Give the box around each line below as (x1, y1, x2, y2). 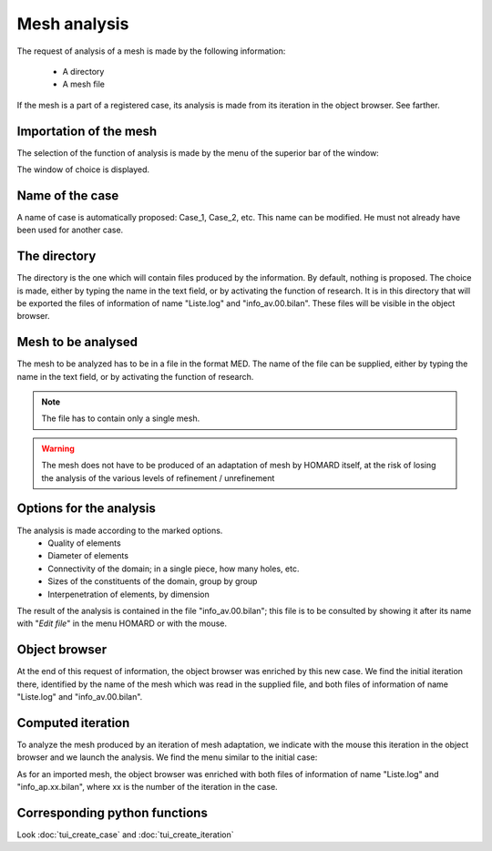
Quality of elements (47, 538, 122, 549)
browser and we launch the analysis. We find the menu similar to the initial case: (16, 752, 318, 763)
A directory (62, 66, 105, 77)
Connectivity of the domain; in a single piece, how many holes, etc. (47, 563, 300, 574)
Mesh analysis (16, 14, 129, 34)
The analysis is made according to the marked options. (16, 525, 223, 536)
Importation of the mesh (16, 123, 158, 138)
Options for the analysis (16, 501, 157, 517)
